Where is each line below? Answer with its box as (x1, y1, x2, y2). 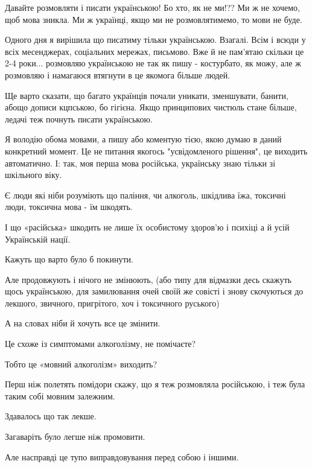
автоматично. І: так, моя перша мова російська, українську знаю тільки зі (5, 156, 276, 169)
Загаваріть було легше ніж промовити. (5, 430, 145, 443)
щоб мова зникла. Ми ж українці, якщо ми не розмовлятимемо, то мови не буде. (5, 13, 302, 25)
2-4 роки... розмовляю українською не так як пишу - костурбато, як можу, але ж (5, 57, 301, 69)
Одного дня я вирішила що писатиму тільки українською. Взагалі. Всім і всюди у (5, 33, 306, 46)
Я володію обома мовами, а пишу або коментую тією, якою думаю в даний (5, 133, 282, 145)
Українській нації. (5, 232, 71, 245)
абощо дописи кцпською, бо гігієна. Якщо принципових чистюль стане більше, (5, 101, 297, 113)
